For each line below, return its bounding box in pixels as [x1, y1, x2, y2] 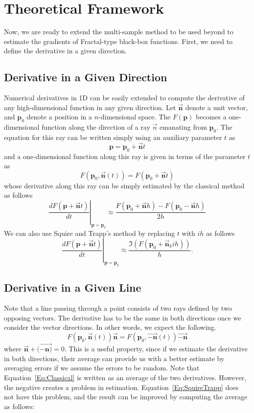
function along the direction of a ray [42, 122, 150, 132]
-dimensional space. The [98, 112, 171, 122]
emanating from [159, 122, 207, 132]
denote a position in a [26, 112, 92, 122]
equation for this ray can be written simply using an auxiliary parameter [4, 132, 222, 142]
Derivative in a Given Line [4, 280, 141, 295]
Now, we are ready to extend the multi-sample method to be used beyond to [4, 26, 233, 37]
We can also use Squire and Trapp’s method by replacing [4, 228, 175, 238]
